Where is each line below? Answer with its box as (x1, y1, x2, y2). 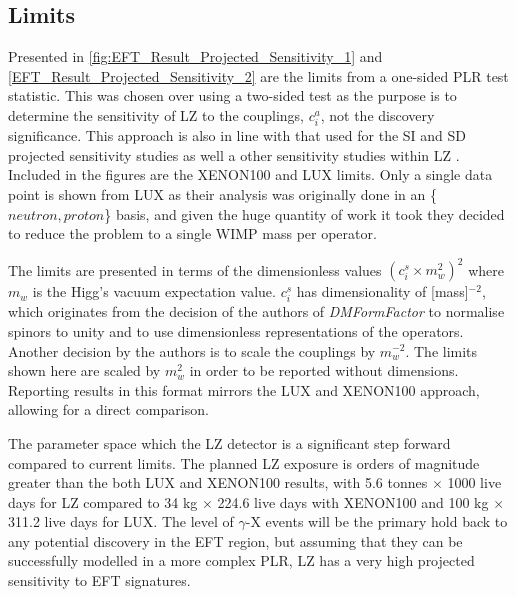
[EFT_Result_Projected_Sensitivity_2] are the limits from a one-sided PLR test (8, 65, 509, 86)
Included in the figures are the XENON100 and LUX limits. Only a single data (8, 164, 493, 185)
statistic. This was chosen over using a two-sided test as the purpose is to (8, 85, 457, 106)
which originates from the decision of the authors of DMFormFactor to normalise (8, 301, 505, 322)
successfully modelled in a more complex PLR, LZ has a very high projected (8, 550, 475, 571)
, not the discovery (320, 104, 435, 125)
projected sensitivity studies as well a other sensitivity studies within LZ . (8, 144, 460, 165)
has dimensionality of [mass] (296, 281, 469, 302)
